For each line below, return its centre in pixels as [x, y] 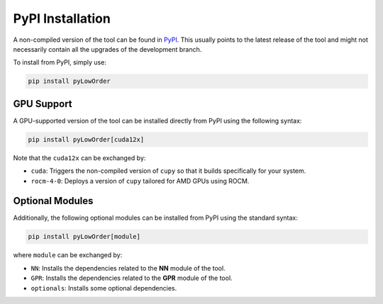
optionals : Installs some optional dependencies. [104, 288]
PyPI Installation [62, 18]
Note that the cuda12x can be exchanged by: [79, 158]
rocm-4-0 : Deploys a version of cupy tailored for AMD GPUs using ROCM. [140, 181]
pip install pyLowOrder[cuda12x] [86, 139]
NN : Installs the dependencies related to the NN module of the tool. [128, 268]
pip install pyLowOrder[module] [84, 237]
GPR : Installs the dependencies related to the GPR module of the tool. [132, 278]
